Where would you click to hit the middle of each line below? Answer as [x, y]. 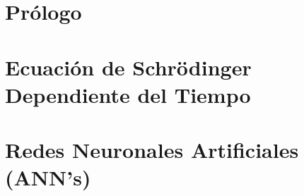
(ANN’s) [48, 177]
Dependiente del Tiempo [128, 94]
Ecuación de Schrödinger [128, 67]
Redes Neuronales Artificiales [152, 150]
